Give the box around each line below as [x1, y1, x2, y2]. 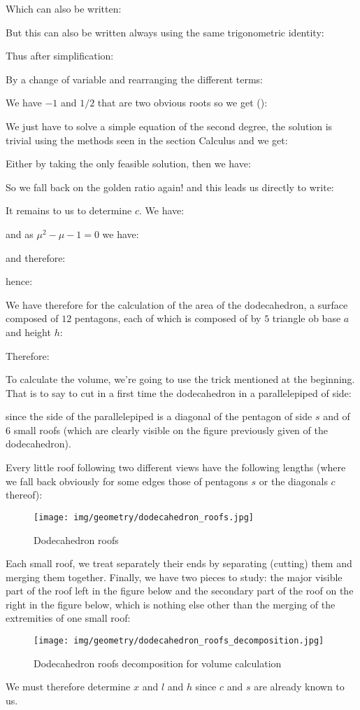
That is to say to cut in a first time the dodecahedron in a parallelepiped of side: [6, 385, 352, 400]
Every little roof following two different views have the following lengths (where [6, 460, 346, 475]
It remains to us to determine [6, 203, 132, 218]
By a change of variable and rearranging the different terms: [6, 71, 264, 86]
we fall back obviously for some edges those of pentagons [6, 473, 248, 488]
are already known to [254, 679, 345, 694]
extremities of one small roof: [6, 611, 131, 625]
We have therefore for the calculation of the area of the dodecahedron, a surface [6, 297, 348, 312]
